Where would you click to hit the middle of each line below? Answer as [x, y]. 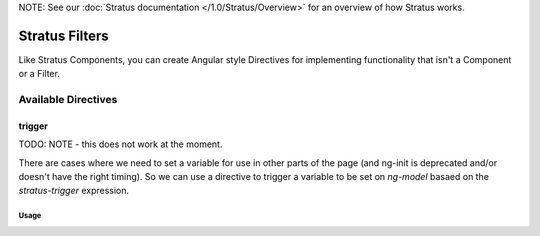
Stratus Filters [63, 35]
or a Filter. [39, 74]
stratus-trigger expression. [74, 191]
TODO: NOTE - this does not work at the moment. [120, 144]
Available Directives [68, 100]
